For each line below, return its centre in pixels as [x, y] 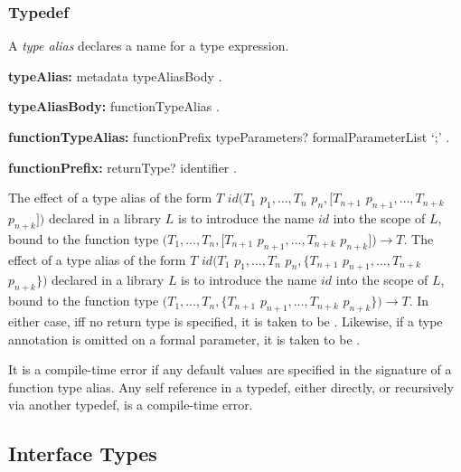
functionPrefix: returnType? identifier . [122, 167]
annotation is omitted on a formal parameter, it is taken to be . [184, 339]
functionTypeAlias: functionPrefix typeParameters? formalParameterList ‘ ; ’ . [229, 137]
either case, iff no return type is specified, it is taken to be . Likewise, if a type [226, 321]
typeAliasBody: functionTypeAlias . [114, 106]
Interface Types [83, 453]
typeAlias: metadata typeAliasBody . [115, 76]
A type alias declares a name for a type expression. [149, 46]
